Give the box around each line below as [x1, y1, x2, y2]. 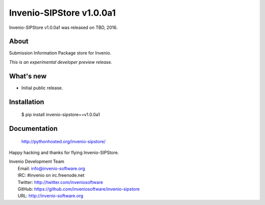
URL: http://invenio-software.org [18, 193, 83, 199]
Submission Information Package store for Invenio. [9, 50, 111, 56]
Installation [9, 98, 44, 106]
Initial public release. [21, 85, 63, 91]
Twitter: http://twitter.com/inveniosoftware [18, 179, 103, 185]
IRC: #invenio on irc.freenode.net [18, 172, 85, 179]
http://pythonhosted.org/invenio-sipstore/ [21, 138, 106, 144]
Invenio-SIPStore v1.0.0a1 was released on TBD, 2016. [9, 25, 118, 30]
